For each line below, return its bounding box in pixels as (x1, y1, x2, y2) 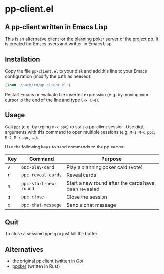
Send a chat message (66, 201, 116, 208)
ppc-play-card (21, 164, 55, 169)
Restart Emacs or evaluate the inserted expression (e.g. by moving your (5, 91, 149, 97)
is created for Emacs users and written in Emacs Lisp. (5, 41, 113, 47)
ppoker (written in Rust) (12, 263, 60, 269)
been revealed (66, 186, 100, 192)
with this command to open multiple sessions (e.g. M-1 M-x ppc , (27, 129, 155, 135)
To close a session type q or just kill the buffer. (5, 231, 99, 237)
